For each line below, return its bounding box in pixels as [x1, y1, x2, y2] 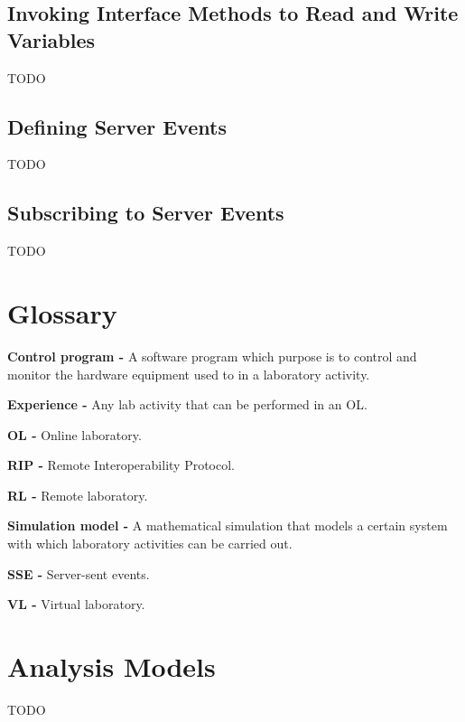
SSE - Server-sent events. [7, 564, 150, 583]
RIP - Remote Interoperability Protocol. [7, 455, 235, 474]
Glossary [7, 294, 117, 331]
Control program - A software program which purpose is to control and [7, 346, 417, 365]
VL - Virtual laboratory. [7, 595, 145, 614]
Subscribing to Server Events [7, 199, 284, 227]
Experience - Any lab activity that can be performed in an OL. [7, 395, 367, 414]
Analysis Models [7, 648, 216, 685]
